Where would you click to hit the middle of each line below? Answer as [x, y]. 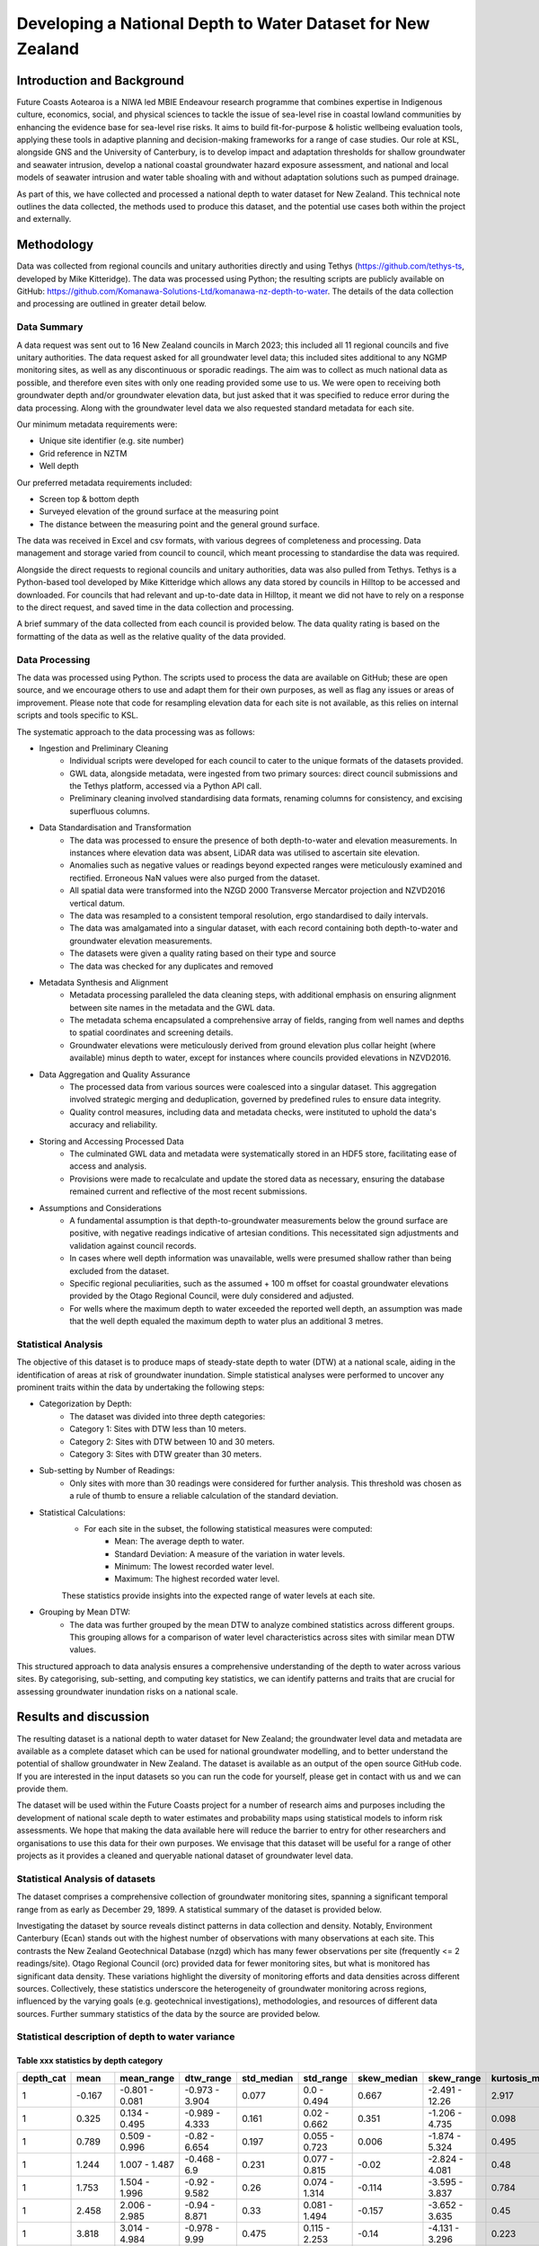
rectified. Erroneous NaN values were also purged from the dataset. [195, 878]
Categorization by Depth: [85, 1404]
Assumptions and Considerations [100, 1207]
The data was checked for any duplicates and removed [172, 966]
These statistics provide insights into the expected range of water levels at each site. [218, 1596]
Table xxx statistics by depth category [90, 2061]
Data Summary [50, 327]
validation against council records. [133, 1245]
